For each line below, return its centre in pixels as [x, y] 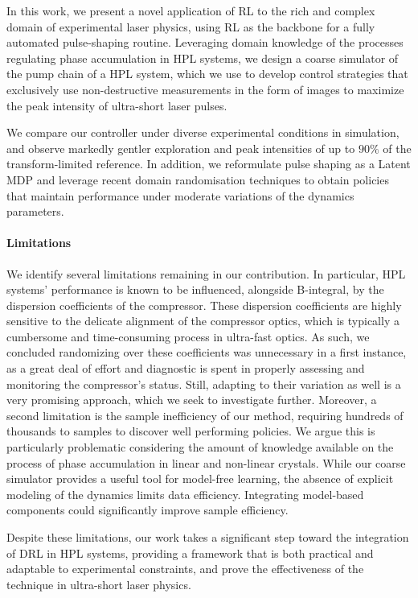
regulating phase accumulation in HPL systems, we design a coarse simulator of [203, 58]
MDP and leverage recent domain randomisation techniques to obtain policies [198, 179]
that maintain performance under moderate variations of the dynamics [180, 195]
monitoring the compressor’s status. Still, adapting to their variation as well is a [204, 384]
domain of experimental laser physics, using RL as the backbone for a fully [191, 26]
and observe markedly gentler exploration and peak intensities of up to [181, 148]
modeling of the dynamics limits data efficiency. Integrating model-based [185, 494]
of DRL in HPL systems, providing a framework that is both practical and [190, 553]
